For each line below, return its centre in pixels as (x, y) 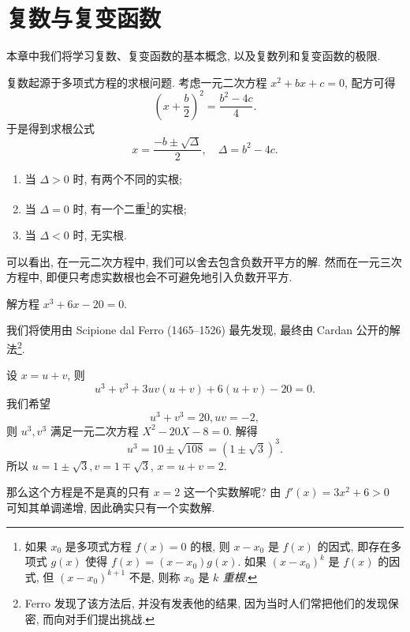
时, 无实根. (100, 235)
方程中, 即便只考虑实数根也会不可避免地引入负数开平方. (149, 277)
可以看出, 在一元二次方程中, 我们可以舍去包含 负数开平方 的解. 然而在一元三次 (204, 261)
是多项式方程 (98, 545)
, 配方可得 (370, 82)
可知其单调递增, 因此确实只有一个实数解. (111, 507)
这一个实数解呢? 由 (233, 492)
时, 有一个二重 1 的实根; (130, 207)
